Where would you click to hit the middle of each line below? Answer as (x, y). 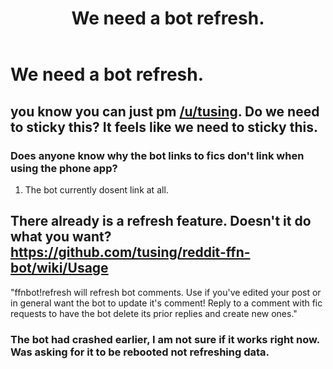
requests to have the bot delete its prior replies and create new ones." (154, 313)
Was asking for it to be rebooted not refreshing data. (140, 352)
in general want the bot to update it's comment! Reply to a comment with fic (166, 303)
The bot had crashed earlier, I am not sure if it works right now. (165, 339)
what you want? (61, 237)
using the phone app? (64, 168)
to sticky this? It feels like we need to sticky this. (164, 127)
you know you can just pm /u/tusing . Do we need (165, 111)
